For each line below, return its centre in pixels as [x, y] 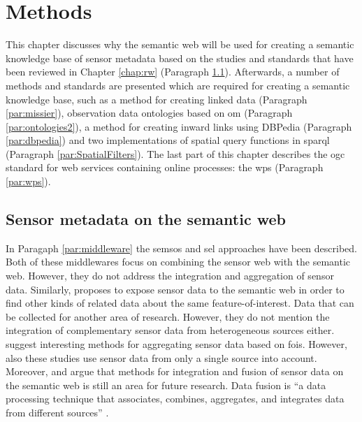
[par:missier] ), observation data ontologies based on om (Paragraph [149, 113]
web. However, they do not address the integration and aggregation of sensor [170, 276]
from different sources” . [57, 412]
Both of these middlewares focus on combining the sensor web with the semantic [178, 262]
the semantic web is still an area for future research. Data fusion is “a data [166, 385]
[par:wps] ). [28, 181]
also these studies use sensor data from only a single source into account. [161, 357]
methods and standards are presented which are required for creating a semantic [178, 85]
